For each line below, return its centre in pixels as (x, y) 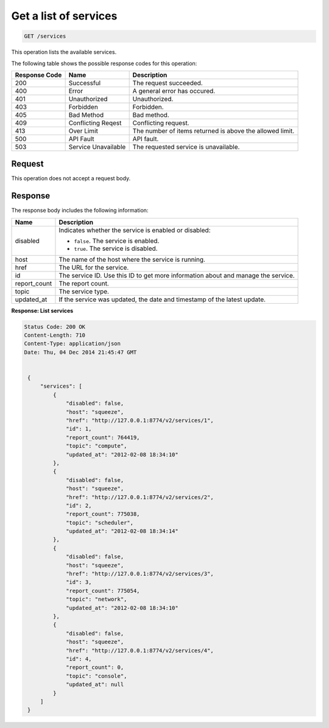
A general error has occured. (174, 91)
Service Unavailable (97, 147)
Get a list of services (64, 16)
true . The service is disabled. (116, 248)
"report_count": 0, (95, 667)
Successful (84, 83)
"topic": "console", (97, 676)
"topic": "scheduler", (100, 523)
